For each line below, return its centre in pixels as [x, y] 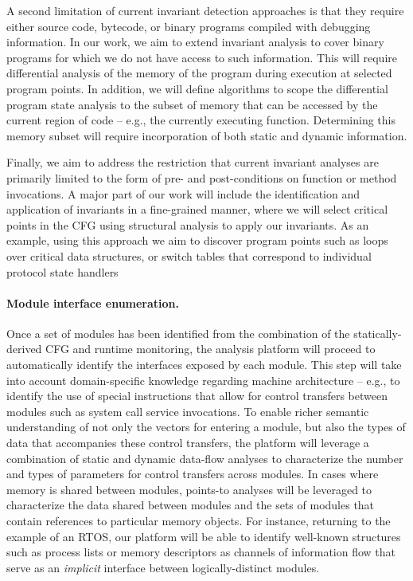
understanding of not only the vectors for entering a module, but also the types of [206, 427]
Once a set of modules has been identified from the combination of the [178, 333]
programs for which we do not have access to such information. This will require [202, 57]
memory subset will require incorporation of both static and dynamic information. [207, 135]
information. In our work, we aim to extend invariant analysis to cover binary [195, 42]
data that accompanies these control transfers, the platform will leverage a [188, 443]
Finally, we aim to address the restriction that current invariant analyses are [193, 162]
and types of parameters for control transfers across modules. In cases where [193, 474]
